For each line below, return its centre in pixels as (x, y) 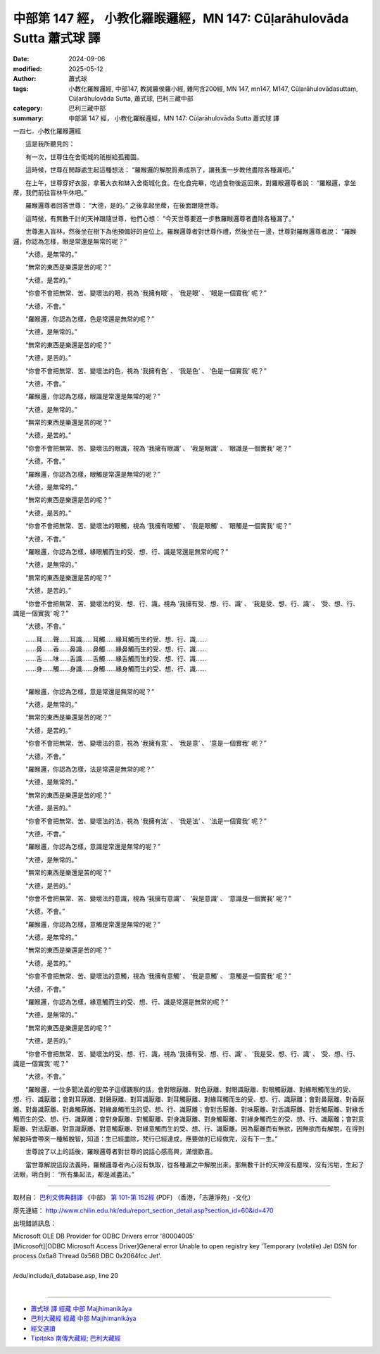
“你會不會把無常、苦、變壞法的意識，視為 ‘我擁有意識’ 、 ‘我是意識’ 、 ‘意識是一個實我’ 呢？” (158, 898)
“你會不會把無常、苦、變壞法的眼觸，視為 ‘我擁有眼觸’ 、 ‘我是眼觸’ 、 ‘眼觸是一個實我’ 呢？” (158, 526)
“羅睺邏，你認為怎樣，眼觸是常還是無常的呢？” (93, 474)
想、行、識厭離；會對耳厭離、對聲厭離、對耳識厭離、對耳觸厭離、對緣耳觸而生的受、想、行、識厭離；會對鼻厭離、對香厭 (189, 1099)
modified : (27, 69)
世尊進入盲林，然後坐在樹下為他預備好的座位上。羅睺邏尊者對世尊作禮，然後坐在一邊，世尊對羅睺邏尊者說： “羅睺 (191, 232)
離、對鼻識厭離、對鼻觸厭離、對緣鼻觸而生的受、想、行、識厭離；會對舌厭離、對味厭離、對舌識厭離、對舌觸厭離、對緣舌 (189, 1109)
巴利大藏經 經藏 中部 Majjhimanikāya (83, 1318)
